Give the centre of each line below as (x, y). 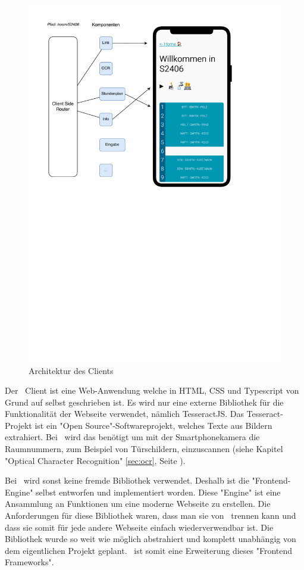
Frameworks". (29, 562)
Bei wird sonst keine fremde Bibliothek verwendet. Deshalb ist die (127, 480)
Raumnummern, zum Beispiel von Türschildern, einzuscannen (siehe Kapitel (144, 449)
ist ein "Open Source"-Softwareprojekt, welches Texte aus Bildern (153, 425)
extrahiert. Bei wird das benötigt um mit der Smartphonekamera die (132, 437)
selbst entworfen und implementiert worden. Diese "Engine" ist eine (158, 492)
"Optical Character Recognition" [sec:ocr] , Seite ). (95, 460)
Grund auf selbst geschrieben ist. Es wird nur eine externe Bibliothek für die (144, 402)
